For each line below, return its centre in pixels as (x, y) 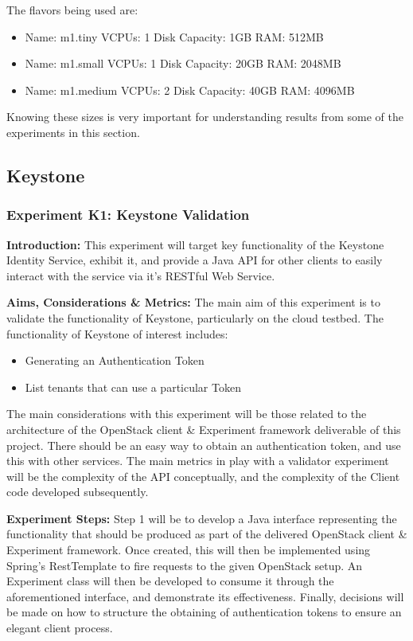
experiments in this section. (73, 132)
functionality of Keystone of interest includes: (117, 333)
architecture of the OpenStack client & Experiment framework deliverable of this (204, 429)
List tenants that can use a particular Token (133, 387)
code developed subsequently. (78, 492)
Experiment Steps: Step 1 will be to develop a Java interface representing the (202, 518)
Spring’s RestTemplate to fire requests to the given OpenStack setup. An (185, 565)
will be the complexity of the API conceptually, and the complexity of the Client (203, 476)
